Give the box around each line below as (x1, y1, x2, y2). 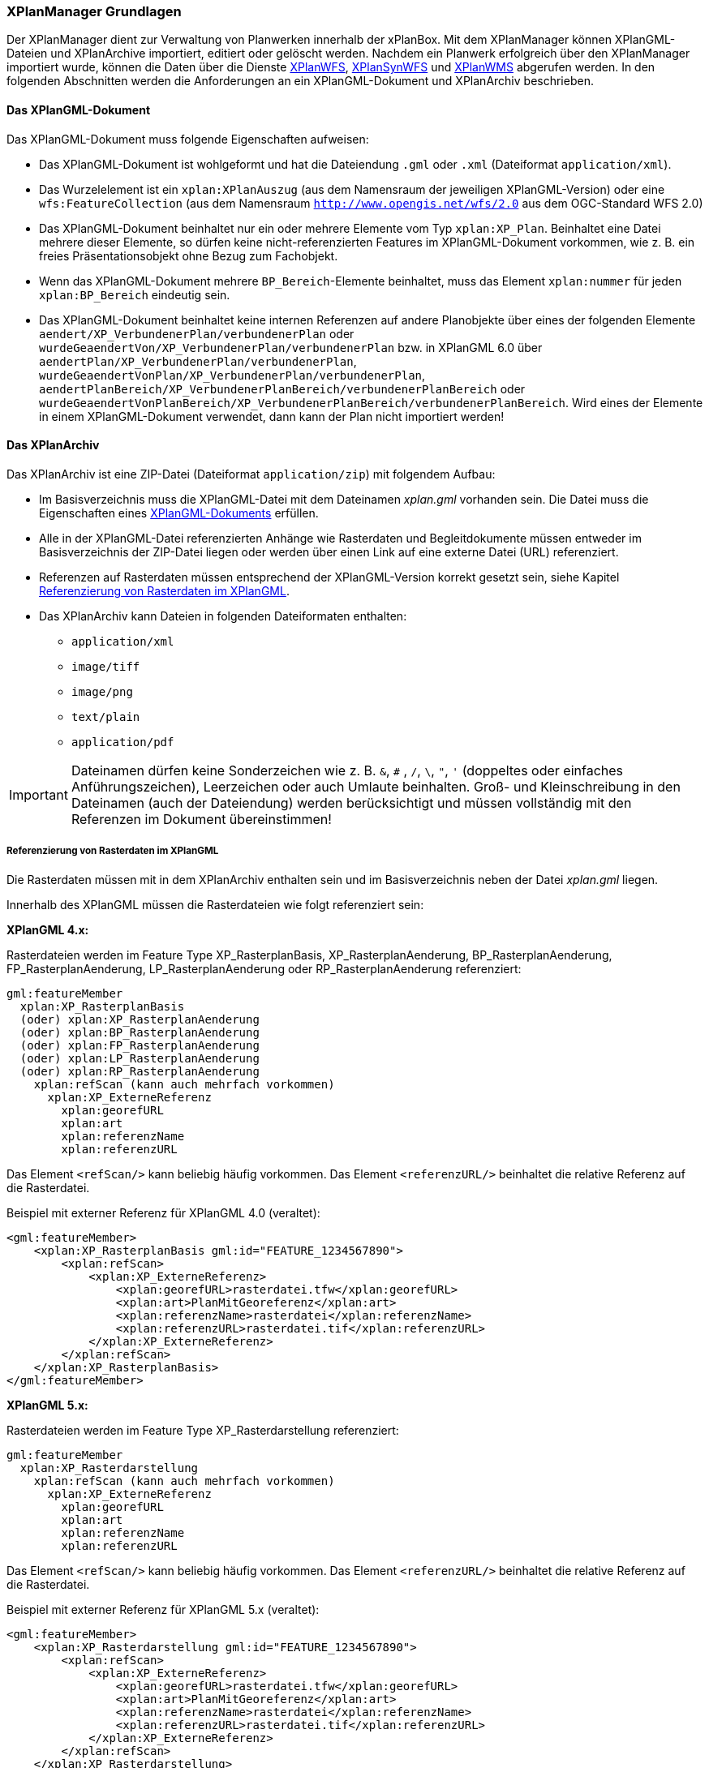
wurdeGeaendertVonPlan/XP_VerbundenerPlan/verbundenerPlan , (39, 367, 426, 382)
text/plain (71, 710, 140, 723)
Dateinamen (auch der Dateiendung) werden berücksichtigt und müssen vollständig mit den (71, 794, 632, 811)
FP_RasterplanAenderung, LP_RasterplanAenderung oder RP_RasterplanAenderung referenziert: (6, 961, 522, 976)
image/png (71, 684, 133, 698)
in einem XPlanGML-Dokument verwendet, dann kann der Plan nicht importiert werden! (39, 409, 505, 423)
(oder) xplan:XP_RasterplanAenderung (19, 1012, 260, 1026)
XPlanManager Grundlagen (6, 3, 182, 19)
